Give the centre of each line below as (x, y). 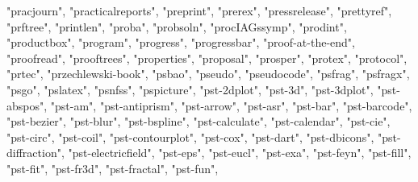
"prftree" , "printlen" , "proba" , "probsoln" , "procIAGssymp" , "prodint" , (177, 26)
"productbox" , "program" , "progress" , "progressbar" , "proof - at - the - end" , (181, 42)
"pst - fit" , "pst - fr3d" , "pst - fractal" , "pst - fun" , (113, 168)
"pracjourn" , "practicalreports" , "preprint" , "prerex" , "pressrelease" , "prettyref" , (199, 10)
